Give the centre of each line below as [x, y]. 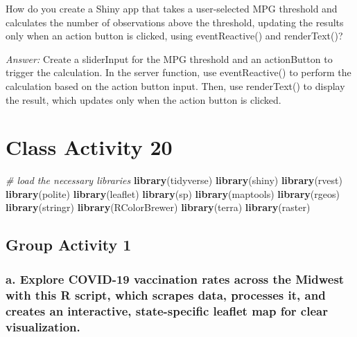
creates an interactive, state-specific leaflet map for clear [167, 310]
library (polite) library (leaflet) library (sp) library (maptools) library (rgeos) [173, 193]
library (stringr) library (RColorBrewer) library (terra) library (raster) [158, 207]
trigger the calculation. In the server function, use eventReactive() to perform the [178, 72]
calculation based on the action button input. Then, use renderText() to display [175, 85]
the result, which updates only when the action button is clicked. [143, 99]
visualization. [43, 326]
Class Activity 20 [89, 147]
